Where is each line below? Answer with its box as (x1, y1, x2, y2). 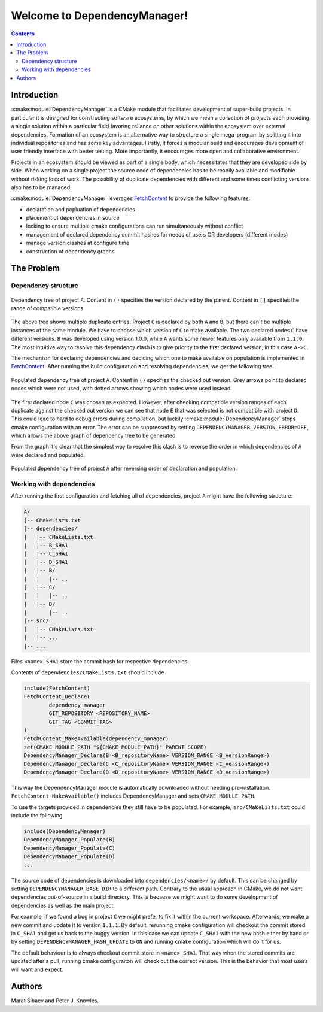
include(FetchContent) (23, 685, 90, 692)
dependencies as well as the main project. (11, 902, 115, 909)
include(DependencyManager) (23, 828, 106, 835)
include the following (11, 812, 63, 819)
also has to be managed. (11, 183, 72, 191)
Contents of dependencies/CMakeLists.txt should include (11, 669, 164, 676)
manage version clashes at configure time (26, 240, 130, 247)
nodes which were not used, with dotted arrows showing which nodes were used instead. (11, 385, 233, 392)
